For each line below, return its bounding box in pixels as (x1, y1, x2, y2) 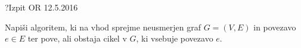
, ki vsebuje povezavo (136, 32, 213, 44)
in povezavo (253, 20, 296, 33)
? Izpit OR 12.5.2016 (5, 1, 78, 13)
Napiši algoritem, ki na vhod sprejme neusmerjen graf (5, 20, 201, 33)
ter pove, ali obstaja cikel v (27, 32, 127, 44)
